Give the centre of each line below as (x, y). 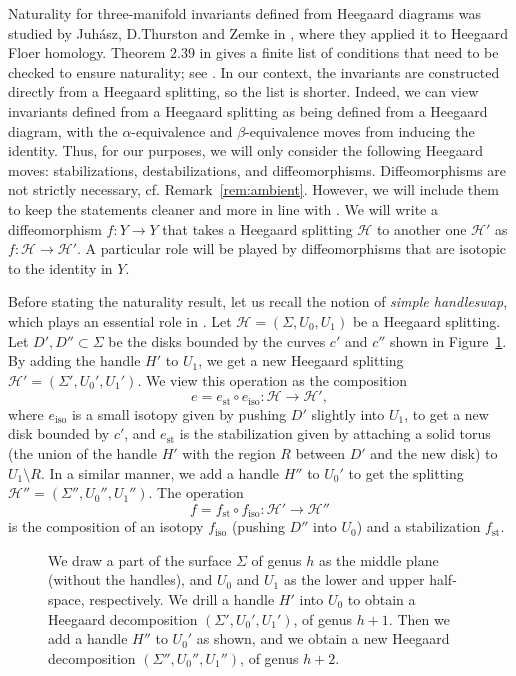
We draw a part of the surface (140, 559)
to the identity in (60, 267)
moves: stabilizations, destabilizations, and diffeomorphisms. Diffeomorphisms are (257, 169)
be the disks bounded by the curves (217, 340)
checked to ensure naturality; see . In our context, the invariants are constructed (254, 71)
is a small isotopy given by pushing (179, 413)
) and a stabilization (418, 526)
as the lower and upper (354, 579)
